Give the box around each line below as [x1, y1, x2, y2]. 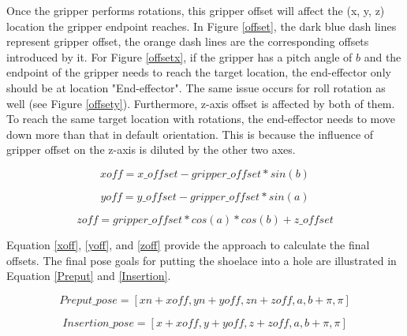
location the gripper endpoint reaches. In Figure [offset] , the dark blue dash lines [6, 17, 397, 34]
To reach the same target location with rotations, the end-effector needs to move [6, 110, 396, 127]
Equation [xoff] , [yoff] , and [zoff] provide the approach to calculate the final [6, 236, 370, 252]
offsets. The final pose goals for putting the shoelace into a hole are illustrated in [6, 252, 397, 268]
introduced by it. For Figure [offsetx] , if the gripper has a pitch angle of [6, 48, 353, 65]
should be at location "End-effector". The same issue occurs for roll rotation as [6, 79, 386, 95]
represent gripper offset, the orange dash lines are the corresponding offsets [6, 33, 369, 50]
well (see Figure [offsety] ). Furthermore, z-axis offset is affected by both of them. [6, 95, 395, 111]
